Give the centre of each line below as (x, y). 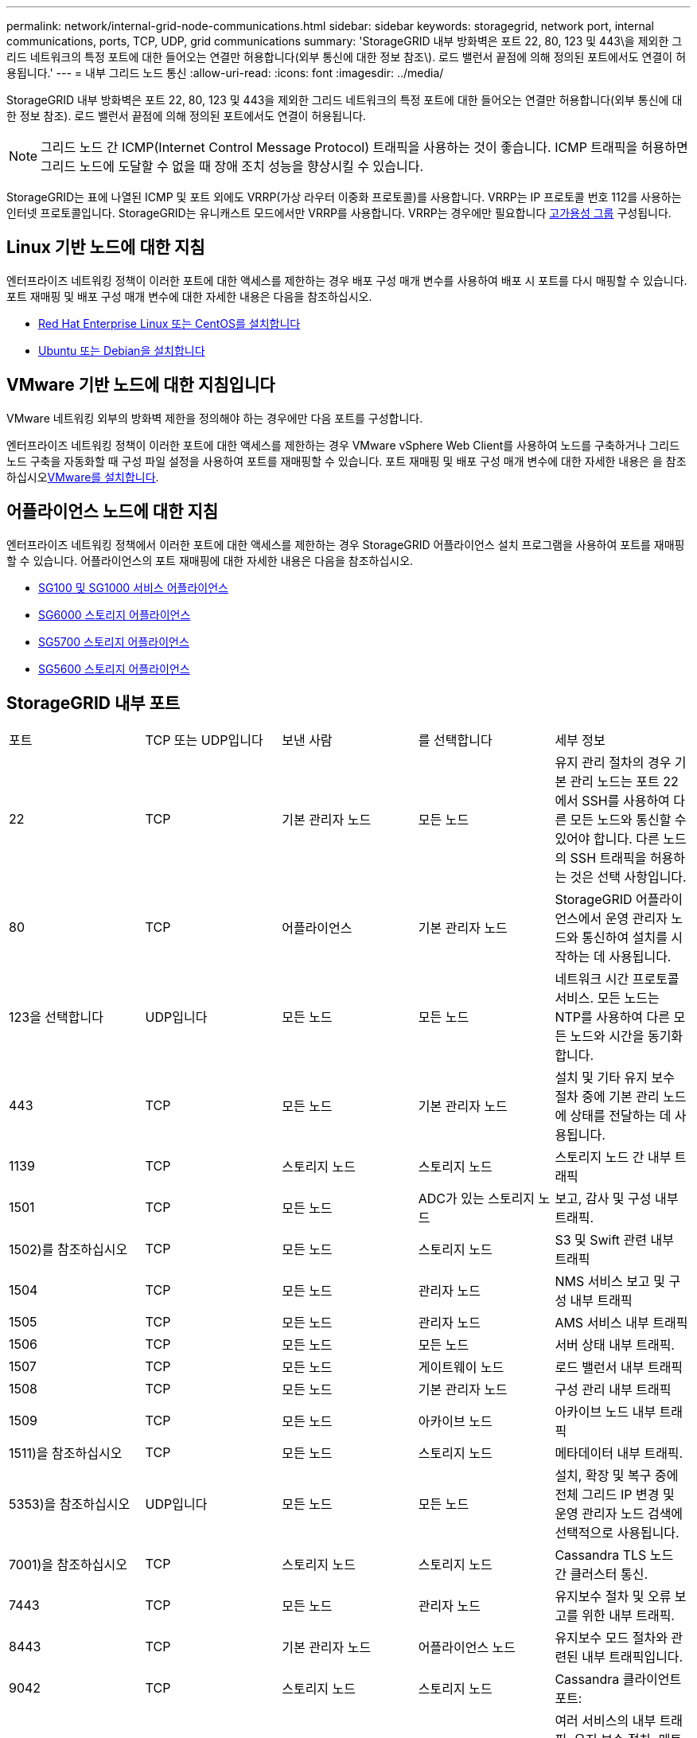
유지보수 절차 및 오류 (613, 1597)
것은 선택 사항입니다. (628, 877)
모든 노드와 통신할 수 (628, 820)
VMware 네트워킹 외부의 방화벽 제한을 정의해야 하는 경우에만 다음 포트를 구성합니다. (215, 418)
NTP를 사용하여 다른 (613, 1017)
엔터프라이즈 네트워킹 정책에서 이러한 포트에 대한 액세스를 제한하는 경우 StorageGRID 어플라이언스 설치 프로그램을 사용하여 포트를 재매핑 (346, 544)
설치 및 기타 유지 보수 (615, 1078)
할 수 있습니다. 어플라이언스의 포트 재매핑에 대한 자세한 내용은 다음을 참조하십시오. (210, 560)
